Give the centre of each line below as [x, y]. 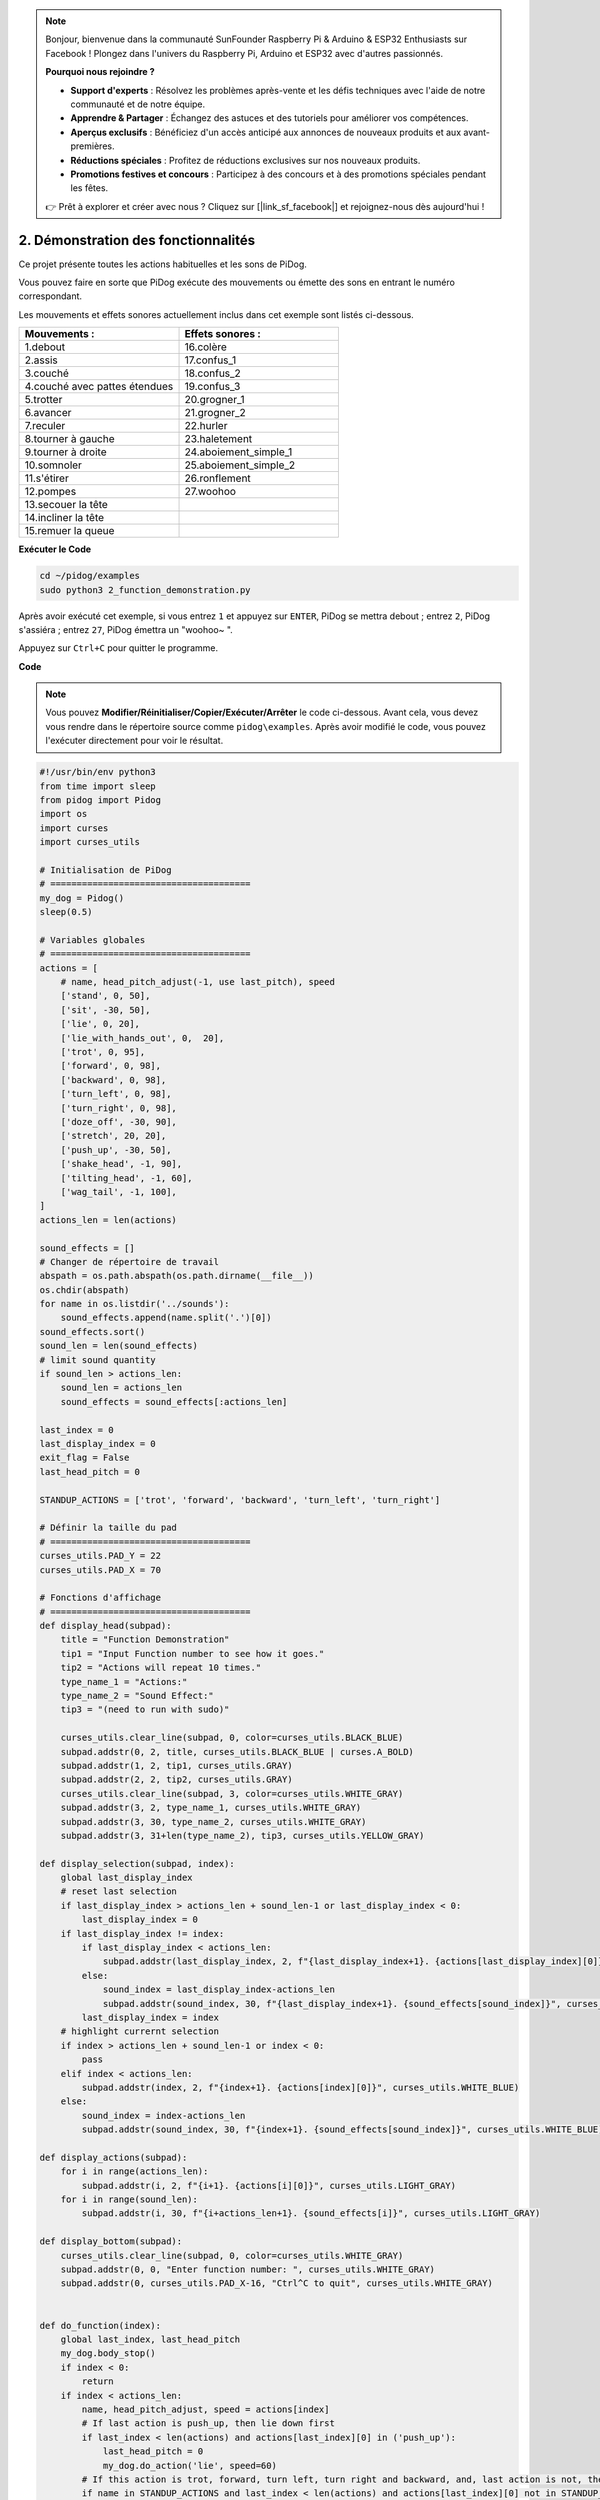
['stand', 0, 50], [105, 996]
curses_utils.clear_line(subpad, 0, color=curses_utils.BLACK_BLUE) [232, 1738]
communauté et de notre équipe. [138, 104]
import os [63, 814]
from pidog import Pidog [100, 800]
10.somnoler [53, 465]
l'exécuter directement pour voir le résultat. [134, 741]
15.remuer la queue [69, 531]
